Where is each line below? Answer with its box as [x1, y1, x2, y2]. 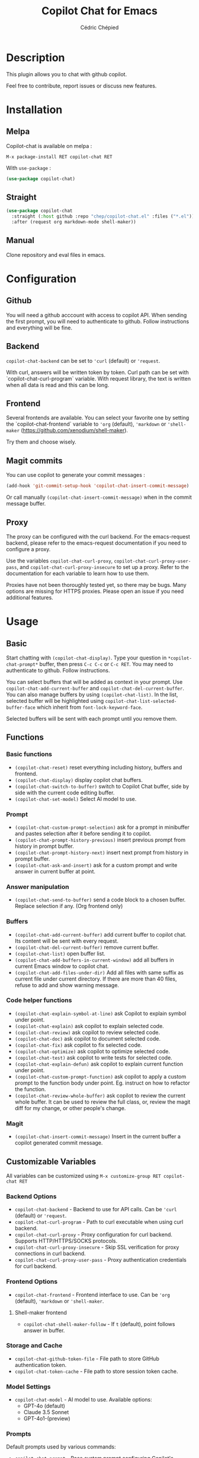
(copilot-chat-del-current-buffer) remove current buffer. [14, 944, 159, 951]
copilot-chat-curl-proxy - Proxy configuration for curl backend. [14, 1231, 173, 1238]
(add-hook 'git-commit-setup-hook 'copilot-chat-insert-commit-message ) [6, 483, 190, 489]
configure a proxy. [6, 545, 51, 552]
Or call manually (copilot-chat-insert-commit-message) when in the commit [6, 494, 192, 501]
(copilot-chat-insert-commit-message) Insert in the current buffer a [14, 1133, 181, 1140]
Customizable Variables [6, 1157, 97, 1167]
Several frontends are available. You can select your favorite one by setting [6, 414, 190, 422]
